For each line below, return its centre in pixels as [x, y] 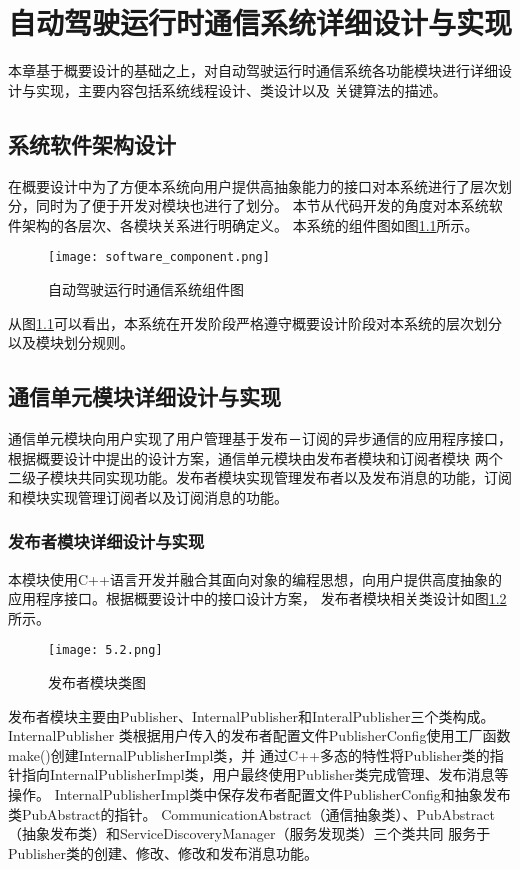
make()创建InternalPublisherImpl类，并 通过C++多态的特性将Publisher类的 [249, 754]
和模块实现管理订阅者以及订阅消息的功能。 [148, 496]
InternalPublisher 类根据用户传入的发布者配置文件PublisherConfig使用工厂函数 [259, 735]
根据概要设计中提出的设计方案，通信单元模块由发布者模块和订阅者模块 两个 [255, 457]
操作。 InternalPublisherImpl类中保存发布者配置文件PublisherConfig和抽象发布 [259, 793]
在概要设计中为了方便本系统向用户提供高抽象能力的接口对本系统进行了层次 [253, 185]
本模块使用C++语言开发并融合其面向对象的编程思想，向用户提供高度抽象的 [255, 578]
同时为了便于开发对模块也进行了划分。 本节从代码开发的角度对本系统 [262, 205]
